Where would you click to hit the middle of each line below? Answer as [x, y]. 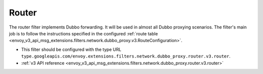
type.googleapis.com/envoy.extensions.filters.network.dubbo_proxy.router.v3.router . [126, 56]
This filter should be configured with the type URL [71, 49]
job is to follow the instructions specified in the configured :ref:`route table [84, 33]
